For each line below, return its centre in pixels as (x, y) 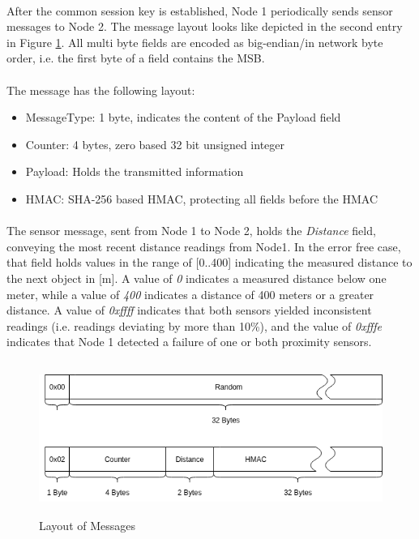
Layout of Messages (88, 526)
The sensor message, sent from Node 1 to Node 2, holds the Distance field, (191, 231)
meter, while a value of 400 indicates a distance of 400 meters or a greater (190, 294)
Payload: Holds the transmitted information (135, 171)
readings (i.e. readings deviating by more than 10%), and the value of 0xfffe (194, 325)
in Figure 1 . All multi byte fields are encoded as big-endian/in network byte (195, 42)
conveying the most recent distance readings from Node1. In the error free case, (204, 246)
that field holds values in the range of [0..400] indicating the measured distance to (209, 262)
